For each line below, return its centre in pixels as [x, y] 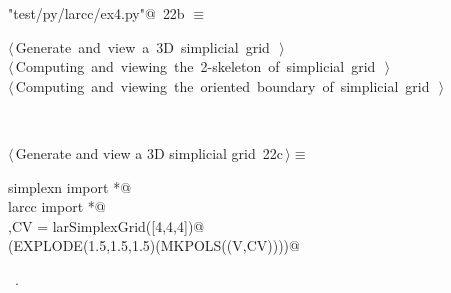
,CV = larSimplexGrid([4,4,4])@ [106, 225]
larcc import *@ [57, 206]
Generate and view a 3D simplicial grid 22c [149, 152]
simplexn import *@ [70, 186]
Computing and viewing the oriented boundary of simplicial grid [222, 85]
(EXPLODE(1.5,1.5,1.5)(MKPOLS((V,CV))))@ [154, 245]
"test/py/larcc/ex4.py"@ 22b [96, 13]
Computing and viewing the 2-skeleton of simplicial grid [195, 66]
